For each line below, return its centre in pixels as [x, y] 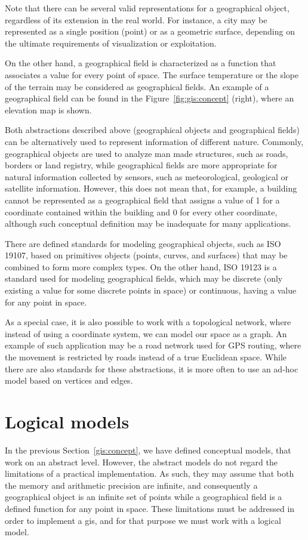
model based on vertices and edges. [69, 380]
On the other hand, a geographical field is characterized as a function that [141, 63]
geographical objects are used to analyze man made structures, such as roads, [147, 153]
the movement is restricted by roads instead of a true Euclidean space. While [146, 357]
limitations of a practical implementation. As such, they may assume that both [150, 473]
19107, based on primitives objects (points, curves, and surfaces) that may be [146, 255]
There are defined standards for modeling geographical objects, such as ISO [143, 243]
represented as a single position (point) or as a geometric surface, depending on [150, 31]
